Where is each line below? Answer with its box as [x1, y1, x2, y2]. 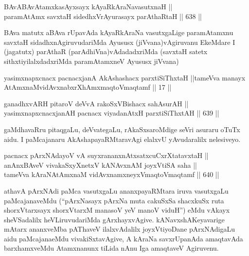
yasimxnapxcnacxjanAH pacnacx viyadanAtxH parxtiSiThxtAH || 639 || [4, 108, 219, 118]
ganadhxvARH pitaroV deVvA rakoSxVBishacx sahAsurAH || [4, 98, 189, 108]
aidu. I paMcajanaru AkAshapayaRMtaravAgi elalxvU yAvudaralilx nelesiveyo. [4, 134, 241, 144]
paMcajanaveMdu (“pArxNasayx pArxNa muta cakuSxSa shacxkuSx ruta [4, 195, 224, 205]
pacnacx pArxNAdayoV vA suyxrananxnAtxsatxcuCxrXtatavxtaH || [4, 150, 209, 160]
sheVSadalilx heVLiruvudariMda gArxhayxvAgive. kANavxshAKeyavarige [4, 214, 225, 224]
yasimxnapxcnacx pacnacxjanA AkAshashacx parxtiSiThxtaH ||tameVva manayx [4, 72, 246, 82]
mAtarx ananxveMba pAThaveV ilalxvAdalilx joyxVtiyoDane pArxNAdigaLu [4, 224, 235, 234]
